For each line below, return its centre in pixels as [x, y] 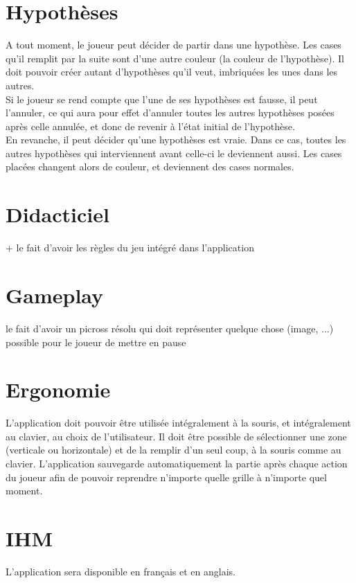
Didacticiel [57, 214]
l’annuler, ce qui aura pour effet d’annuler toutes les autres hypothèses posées [170, 113]
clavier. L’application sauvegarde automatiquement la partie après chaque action [177, 463]
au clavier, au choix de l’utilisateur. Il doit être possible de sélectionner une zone [176, 436]
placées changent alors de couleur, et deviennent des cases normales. [150, 167]
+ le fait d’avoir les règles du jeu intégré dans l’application [130, 248]
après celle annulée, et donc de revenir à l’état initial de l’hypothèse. [150, 126]
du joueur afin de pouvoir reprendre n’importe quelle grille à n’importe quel [166, 477]
